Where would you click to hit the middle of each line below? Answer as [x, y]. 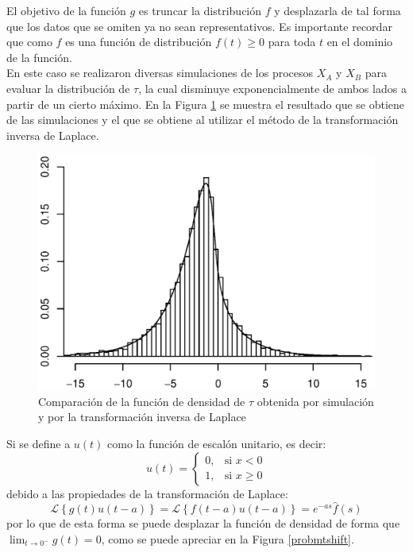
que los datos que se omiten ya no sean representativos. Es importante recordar [199, 26]
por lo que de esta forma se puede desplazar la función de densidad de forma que [203, 523]
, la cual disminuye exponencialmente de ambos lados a [272, 88]
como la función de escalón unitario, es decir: [217, 443]
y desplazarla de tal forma [338, 10]
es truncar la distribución [200, 10]
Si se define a [39, 443]
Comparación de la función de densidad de [142, 401]
